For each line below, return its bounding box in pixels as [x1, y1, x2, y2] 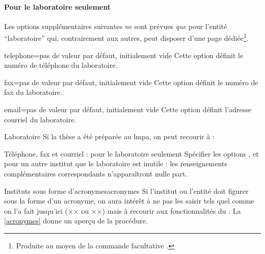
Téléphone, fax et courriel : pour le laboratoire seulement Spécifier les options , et [4, 148, 259, 159]
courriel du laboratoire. [4, 114, 76, 124]
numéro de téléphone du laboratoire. [4, 60, 118, 70]
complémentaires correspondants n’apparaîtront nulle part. [4, 168, 188, 179]
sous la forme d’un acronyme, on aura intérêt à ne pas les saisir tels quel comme [4, 195, 254, 206]
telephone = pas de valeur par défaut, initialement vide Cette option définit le [4, 49, 244, 60]
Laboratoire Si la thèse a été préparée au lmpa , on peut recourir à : [4, 131, 215, 142]
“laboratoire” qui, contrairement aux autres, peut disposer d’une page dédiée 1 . [4, 31, 249, 43]
